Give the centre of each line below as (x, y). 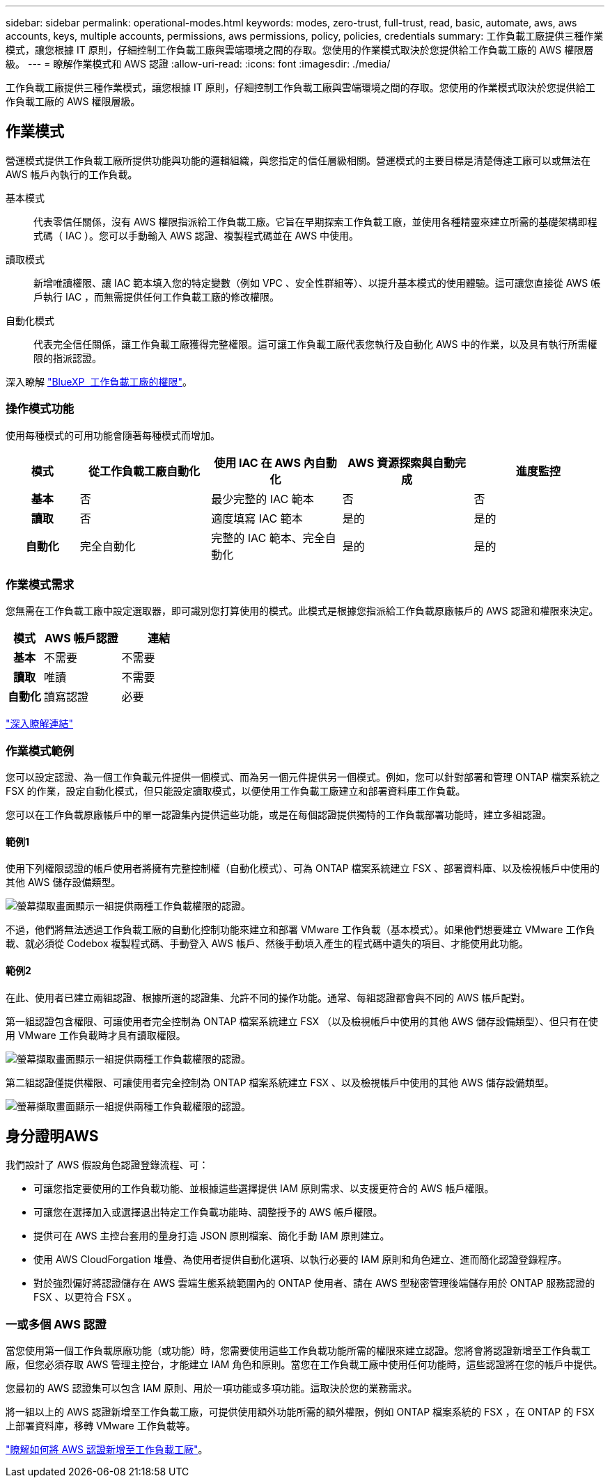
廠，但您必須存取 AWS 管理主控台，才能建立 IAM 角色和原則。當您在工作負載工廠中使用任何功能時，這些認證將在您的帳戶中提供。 (304, 1365)
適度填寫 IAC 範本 (257, 518)
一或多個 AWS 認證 (56, 1324)
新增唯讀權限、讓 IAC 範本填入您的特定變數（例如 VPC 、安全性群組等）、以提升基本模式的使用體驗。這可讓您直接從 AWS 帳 (317, 283)
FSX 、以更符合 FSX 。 (86, 1297)
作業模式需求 (40, 584)
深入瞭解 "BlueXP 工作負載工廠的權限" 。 (99, 381)
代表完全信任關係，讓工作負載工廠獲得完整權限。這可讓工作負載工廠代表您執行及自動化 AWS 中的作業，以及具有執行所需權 (315, 344)
